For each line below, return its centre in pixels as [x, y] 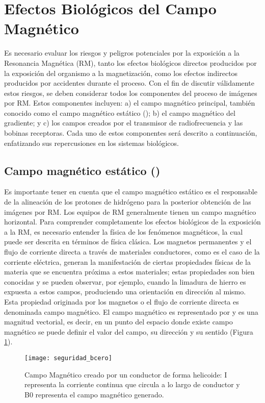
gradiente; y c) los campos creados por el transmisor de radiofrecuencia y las [124, 123]
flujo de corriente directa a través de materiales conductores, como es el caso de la [132, 252]
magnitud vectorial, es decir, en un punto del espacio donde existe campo [118, 322]
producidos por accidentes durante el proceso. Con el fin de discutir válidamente [129, 83]
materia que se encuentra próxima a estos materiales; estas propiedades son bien [129, 272]
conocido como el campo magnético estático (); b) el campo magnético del [120, 112]
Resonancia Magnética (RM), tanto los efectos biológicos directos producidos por [130, 62]
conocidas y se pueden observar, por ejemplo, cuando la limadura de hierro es [125, 281]
